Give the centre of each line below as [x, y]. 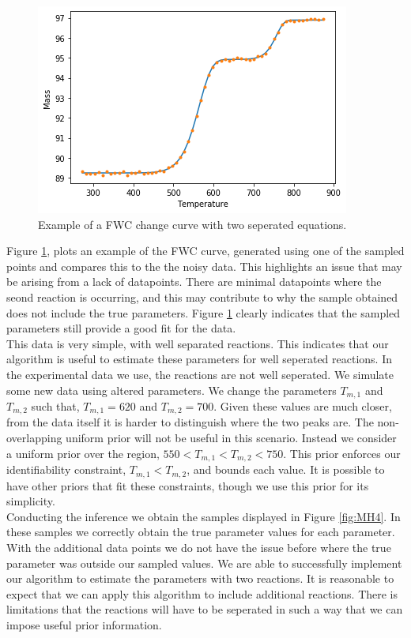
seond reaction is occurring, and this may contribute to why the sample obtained [202, 296]
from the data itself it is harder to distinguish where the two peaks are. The [190, 422]
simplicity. [31, 501]
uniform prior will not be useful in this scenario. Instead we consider [231, 438]
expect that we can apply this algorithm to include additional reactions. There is [202, 593]
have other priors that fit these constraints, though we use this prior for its [188, 485]
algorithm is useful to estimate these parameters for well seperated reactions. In [199, 359]
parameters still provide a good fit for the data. [121, 328]
